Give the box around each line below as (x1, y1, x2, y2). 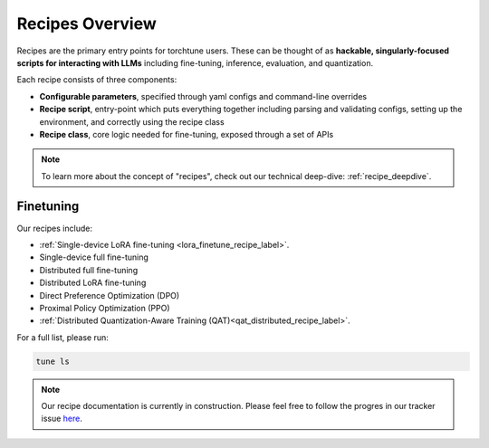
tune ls (35, 356, 70, 367)
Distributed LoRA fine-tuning (39, 277, 147, 289)
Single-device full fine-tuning (39, 252, 149, 262)
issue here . (41, 413, 83, 424)
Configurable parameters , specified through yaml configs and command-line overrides (39, 91, 367, 101)
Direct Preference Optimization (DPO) (39, 290, 180, 300)
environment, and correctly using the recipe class (39, 116, 225, 127)
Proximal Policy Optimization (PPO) (39, 302, 170, 313)
